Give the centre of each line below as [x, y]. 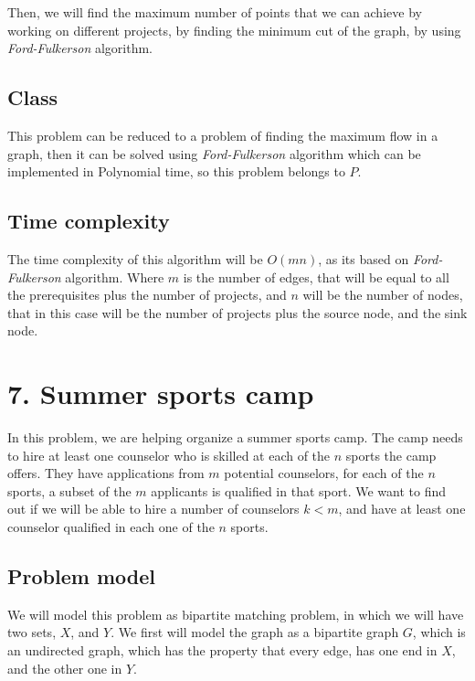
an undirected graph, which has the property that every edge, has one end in [222, 650]
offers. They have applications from [106, 473]
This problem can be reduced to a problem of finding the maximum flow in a [223, 135]
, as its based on [364, 258]
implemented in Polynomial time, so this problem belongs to [176, 171]
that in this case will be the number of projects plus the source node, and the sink [237, 312]
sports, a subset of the [69, 490]
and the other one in [65, 668]
